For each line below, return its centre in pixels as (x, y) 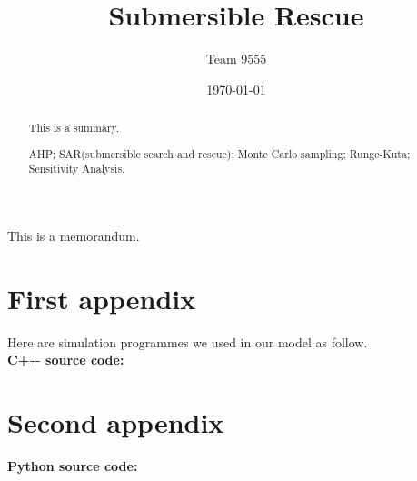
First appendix (102, 298)
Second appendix (116, 422)
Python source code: (73, 466)
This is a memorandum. (74, 235)
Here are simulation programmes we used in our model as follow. (188, 341)
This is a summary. (74, 128)
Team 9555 (236, 59)
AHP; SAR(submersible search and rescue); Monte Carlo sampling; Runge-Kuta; (219, 153)
